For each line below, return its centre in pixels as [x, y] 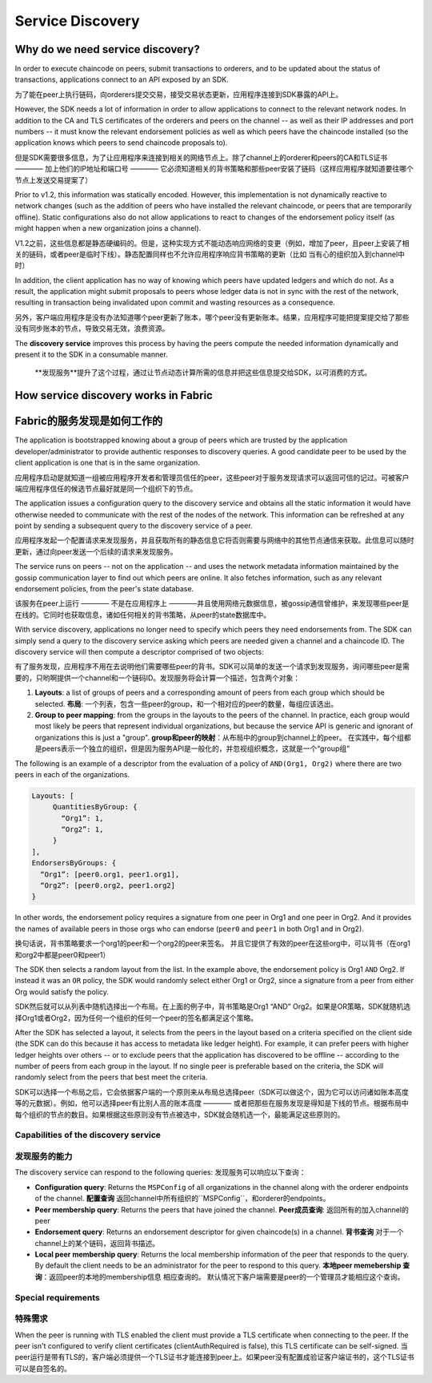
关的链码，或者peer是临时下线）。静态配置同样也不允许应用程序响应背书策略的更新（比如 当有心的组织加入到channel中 [210, 254]
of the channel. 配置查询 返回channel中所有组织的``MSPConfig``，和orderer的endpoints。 [182, 1199]
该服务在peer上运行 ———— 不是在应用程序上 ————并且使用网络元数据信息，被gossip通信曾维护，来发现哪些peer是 [212, 603]
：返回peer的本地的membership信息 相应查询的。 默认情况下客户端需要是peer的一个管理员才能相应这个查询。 [223, 1276]
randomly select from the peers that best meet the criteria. [111, 1077]
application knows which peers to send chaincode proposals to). [121, 143]
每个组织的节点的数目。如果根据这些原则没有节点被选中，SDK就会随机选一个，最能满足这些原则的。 [180, 1115]
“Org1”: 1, [82, 818]
